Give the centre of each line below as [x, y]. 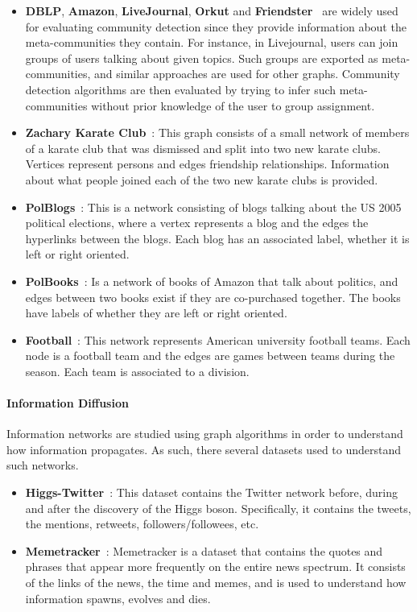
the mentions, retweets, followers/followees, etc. [142, 524]
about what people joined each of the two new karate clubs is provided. [202, 179]
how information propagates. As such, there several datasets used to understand [204, 449]
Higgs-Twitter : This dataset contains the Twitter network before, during [211, 492]
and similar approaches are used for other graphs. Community [247, 74]
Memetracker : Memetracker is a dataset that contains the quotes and [204, 550]
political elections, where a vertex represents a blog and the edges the [197, 223]
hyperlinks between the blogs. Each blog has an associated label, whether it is [217, 238]
